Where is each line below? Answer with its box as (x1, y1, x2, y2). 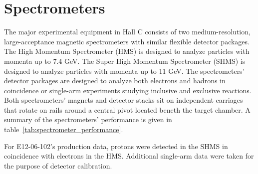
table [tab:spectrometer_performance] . (4, 124, 123, 135)
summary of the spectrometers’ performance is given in (4, 114, 172, 125)
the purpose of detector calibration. (4, 160, 112, 171)
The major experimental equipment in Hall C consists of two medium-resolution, (4, 26, 251, 37)
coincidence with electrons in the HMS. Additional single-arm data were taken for (4, 151, 254, 161)
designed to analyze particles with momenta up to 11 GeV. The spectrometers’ (4, 65, 245, 76)
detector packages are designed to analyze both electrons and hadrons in (4, 75, 226, 86)
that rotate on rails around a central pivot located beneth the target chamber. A (4, 104, 251, 115)
